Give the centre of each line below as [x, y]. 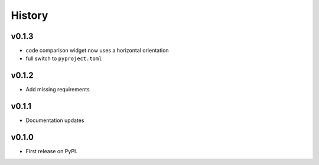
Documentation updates [55, 120]
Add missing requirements [58, 90]
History [30, 15]
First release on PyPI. [52, 151]
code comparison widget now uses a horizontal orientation [97, 51]
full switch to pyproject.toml [64, 58]
